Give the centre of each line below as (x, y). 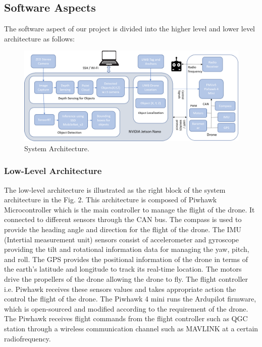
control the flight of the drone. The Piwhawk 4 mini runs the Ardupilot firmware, (130, 299)
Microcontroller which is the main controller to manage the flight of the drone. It (129, 209)
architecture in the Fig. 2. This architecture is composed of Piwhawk (111, 200)
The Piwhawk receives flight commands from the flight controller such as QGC (126, 318)
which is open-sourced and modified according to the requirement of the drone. (126, 308)
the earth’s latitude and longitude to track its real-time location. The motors (123, 269)
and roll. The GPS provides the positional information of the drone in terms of (126, 259)
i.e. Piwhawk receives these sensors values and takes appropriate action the (120, 289)
